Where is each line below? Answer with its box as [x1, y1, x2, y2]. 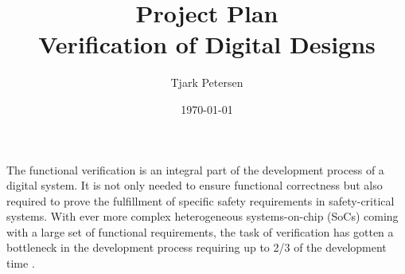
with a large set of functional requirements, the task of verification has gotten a [6, 223, 394, 240]
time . [6, 255, 35, 272]
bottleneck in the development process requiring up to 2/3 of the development [6, 239, 387, 256]
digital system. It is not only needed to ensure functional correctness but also [6, 177, 383, 194]
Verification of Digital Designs [38, 28, 376, 61]
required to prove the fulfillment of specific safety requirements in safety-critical [6, 192, 395, 209]
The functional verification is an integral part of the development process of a [6, 161, 384, 178]
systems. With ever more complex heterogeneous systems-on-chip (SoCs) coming [6, 208, 399, 225]
